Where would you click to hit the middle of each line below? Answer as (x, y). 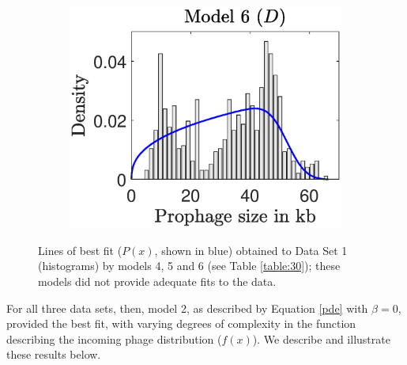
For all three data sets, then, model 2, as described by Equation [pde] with (187, 308)
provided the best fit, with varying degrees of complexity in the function (181, 323)
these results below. (54, 354)
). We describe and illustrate (321, 338)
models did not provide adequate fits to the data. (157, 281)
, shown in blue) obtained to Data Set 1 (251, 250)
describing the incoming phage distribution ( (114, 338)
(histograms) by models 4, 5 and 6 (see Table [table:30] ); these (189, 266)
